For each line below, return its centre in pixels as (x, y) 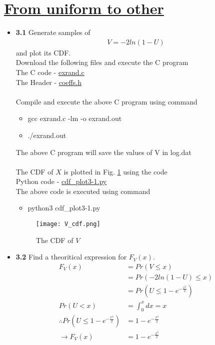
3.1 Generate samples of (53, 32)
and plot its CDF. (43, 52)
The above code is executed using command (83, 191)
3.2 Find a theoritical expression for (71, 257)
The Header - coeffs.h (48, 82)
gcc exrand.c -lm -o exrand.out (75, 118)
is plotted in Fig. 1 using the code (115, 171)
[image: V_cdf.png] (68, 224)
